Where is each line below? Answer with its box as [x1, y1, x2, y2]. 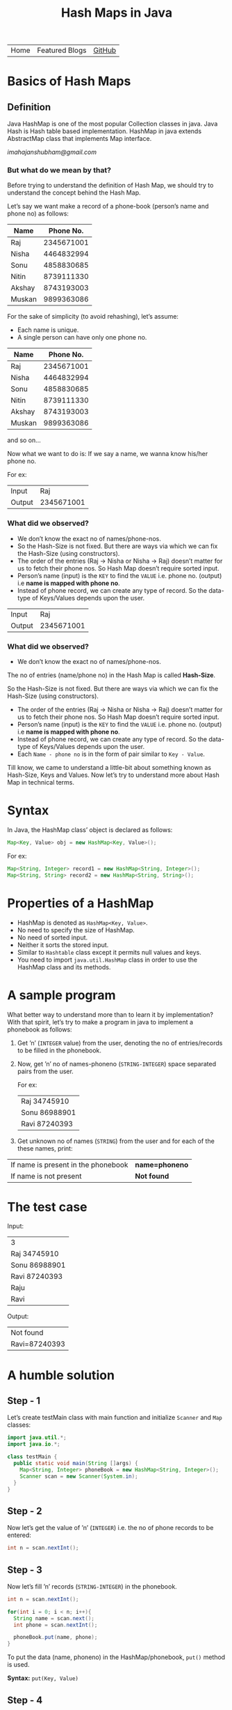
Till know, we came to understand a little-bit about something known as [7, 764, 212, 772]
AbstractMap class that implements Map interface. [7, 135, 152, 143]
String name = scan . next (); [13, 1614, 95, 1622]
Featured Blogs [37, 45, 87, 55]
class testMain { [7, 1453, 58, 1460]
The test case [7, 1199, 88, 1215]
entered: [7, 1531, 31, 1539]
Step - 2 [7, 1505, 42, 1517]
